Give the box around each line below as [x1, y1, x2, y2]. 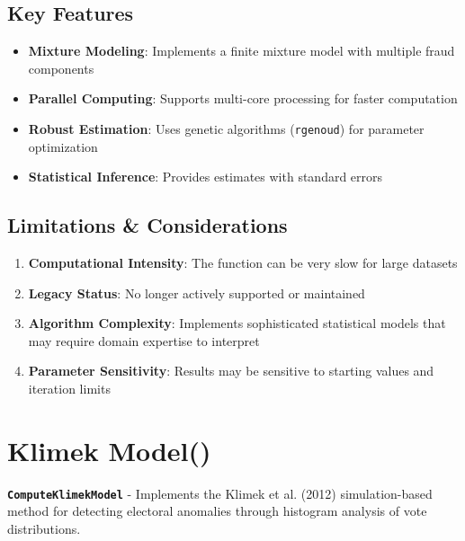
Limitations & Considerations [7, 211, 288, 239]
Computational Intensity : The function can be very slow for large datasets [28, 253, 458, 272]
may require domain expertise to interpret [28, 331, 260, 350]
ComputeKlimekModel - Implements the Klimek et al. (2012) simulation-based [7, 483, 433, 502]
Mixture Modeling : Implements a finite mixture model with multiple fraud [28, 41, 455, 60]
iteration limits [28, 379, 111, 397]
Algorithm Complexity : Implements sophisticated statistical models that [28, 314, 446, 333]
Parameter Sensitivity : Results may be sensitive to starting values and [28, 361, 434, 380]
